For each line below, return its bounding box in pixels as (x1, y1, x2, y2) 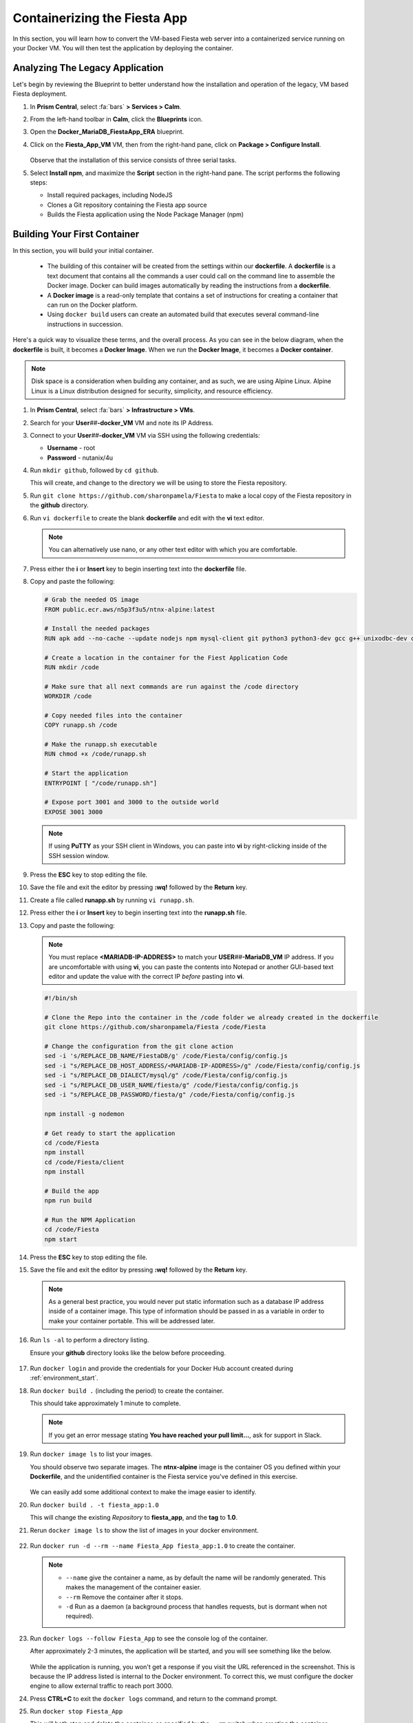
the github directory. (30, 501, 89, 509)
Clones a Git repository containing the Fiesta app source (47, 201, 207, 209)
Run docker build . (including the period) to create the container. (30, 1386, 224, 1395)
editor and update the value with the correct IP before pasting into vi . (48, 972, 244, 981)
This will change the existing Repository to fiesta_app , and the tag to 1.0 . (30, 1513, 237, 1522)
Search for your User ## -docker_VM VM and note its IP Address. (30, 418, 213, 427)
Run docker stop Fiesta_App (30, 1707, 123, 1715)
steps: (30, 178, 47, 186)
